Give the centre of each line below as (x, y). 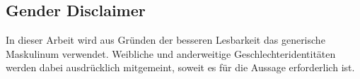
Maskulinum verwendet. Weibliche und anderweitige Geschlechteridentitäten (171, 53)
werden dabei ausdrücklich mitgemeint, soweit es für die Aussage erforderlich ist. (180, 67)
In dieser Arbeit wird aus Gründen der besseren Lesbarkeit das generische (166, 40)
